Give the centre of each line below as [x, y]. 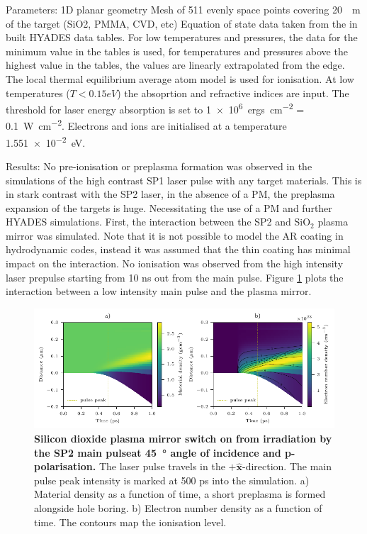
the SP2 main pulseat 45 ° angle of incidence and [158, 452]
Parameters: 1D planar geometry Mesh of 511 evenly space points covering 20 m [183, 9]
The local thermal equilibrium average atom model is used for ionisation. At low [180, 78]
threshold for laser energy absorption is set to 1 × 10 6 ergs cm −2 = [155, 108]
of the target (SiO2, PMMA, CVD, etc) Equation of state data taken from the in [182, 23]
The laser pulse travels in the [162, 466]
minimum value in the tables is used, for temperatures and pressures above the [177, 51]
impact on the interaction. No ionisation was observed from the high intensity [175, 263]
